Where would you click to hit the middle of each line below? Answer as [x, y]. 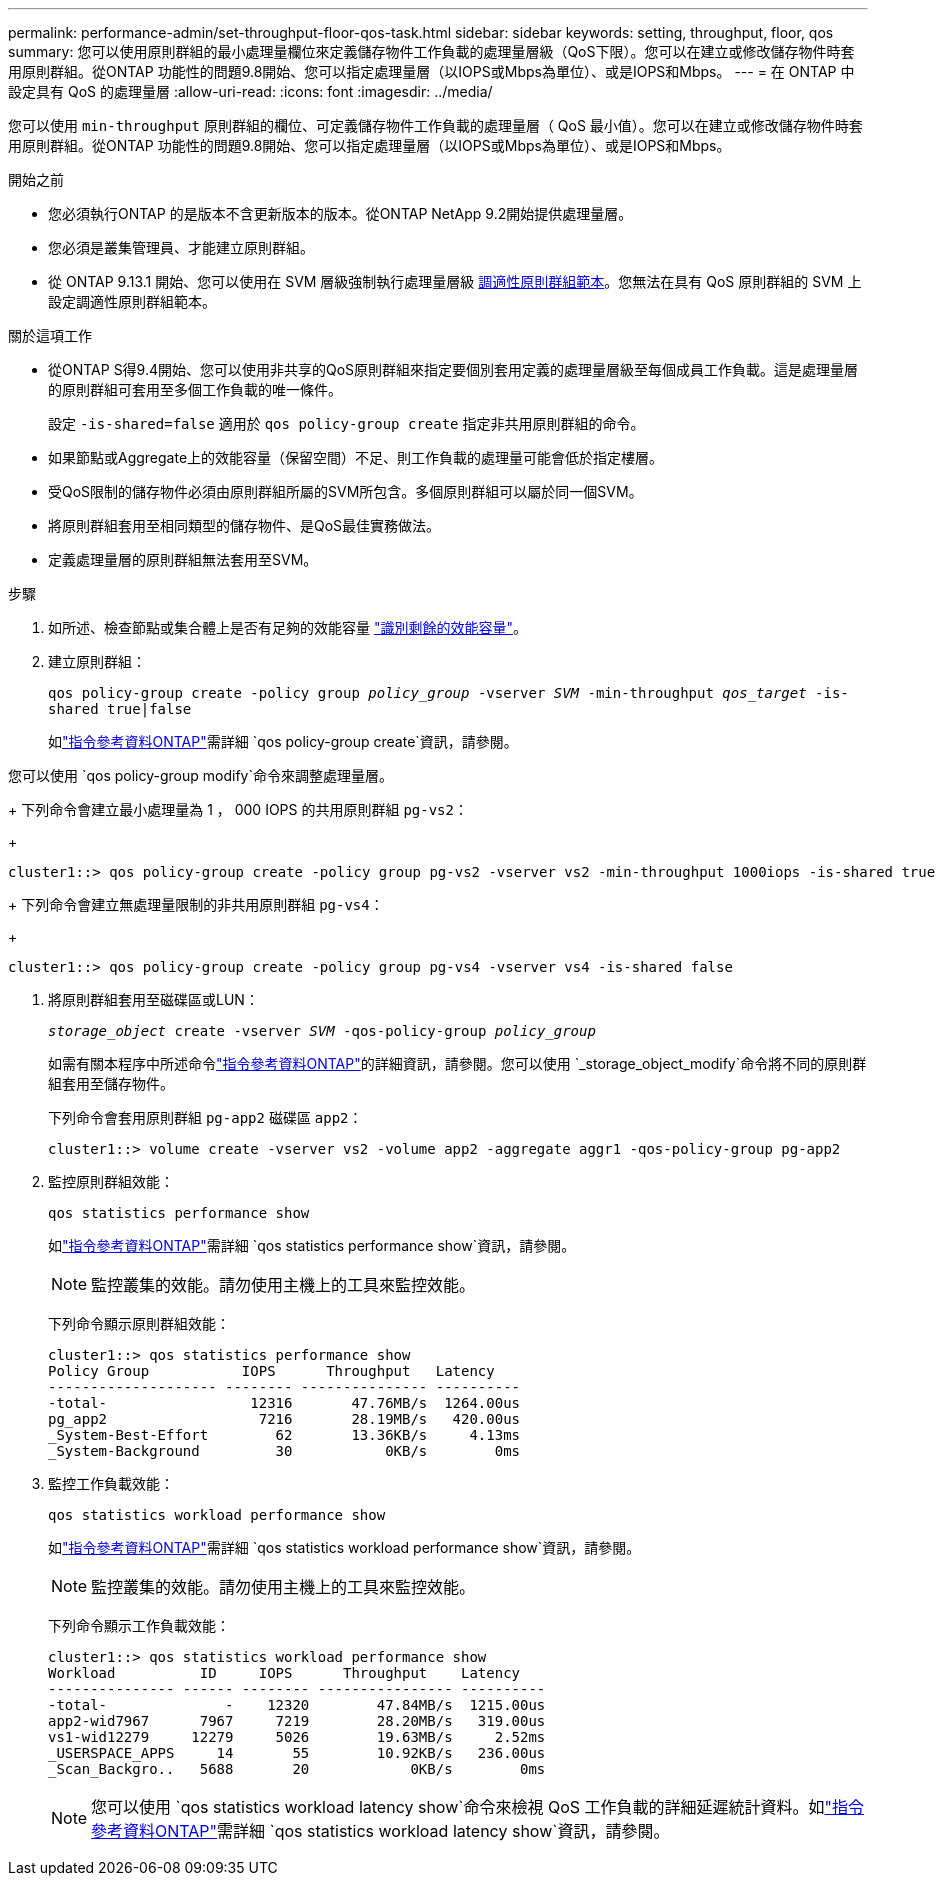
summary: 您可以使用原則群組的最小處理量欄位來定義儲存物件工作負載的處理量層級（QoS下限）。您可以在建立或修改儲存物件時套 [431, 51]
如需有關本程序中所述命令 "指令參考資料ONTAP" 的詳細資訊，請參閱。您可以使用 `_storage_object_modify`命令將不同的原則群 [457, 1063]
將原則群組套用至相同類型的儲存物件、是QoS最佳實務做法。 [244, 525]
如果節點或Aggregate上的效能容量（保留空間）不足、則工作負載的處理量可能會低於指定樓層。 [356, 457]
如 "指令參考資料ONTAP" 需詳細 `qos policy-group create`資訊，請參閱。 [283, 741]
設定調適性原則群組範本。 [132, 301]
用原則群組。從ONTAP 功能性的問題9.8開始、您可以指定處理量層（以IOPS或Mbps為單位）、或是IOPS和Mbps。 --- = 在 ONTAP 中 [431, 71]
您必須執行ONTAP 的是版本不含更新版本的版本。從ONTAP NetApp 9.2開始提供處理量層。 [340, 213]
